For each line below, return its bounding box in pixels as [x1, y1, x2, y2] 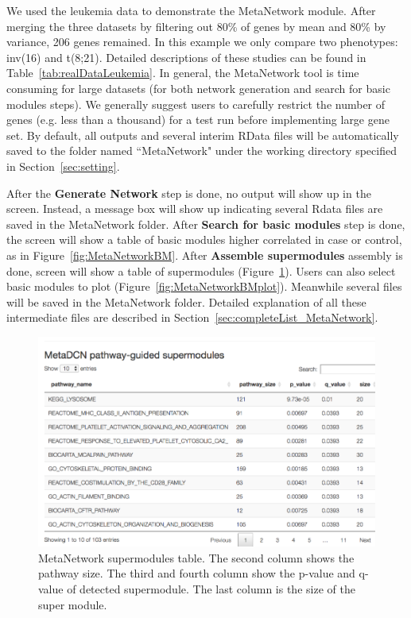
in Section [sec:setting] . [6, 157, 120, 174]
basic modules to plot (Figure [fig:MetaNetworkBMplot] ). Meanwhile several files [6, 278, 402, 295]
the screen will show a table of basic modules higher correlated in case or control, [6, 231, 402, 248]
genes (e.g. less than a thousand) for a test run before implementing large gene [6, 111, 390, 128]
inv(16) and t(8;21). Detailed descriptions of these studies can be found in [6, 48, 366, 65]
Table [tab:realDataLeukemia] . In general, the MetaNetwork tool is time [6, 64, 359, 81]
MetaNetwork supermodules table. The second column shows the [38, 549, 355, 566]
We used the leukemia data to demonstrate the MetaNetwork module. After [6, 2, 376, 18]
